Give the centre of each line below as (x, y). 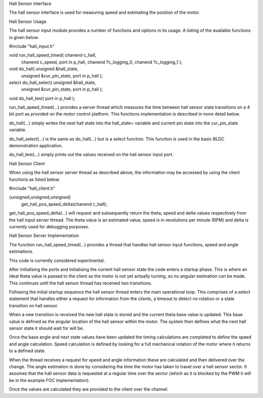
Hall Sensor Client (27, 163)
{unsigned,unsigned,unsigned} (40, 197)
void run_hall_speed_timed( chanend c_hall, (53, 55)
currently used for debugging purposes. (49, 226)
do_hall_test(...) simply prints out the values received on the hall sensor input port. (91, 155)
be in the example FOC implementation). (49, 380)
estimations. (21, 252)
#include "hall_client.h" (32, 188)
